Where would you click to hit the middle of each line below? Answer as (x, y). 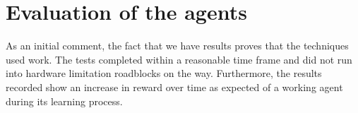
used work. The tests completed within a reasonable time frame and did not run (179, 59)
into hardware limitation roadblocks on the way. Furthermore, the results (164, 73)
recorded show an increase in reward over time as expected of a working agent (174, 87)
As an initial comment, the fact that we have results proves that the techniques (177, 46)
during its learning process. (64, 101)
